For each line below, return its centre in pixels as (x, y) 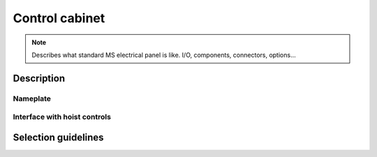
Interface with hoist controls (62, 117)
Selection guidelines (58, 137)
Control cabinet (59, 18)
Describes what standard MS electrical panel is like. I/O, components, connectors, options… (164, 55)
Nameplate (32, 99)
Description (39, 78)
